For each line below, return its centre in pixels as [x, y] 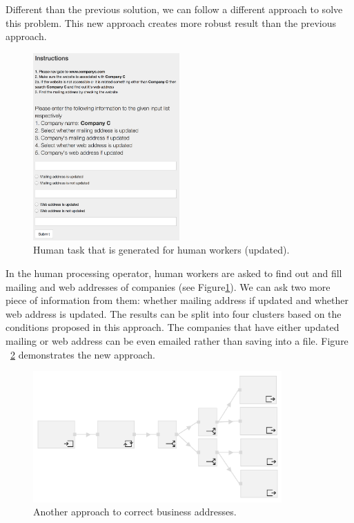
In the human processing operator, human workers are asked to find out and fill [174, 273]
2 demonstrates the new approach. [83, 354]
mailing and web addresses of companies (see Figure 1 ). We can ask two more [168, 286]
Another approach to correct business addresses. [135, 512]
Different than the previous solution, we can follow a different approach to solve [174, 9]
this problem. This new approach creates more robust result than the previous [171, 22]
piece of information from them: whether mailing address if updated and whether [177, 300]
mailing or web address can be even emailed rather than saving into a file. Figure [177, 340]
